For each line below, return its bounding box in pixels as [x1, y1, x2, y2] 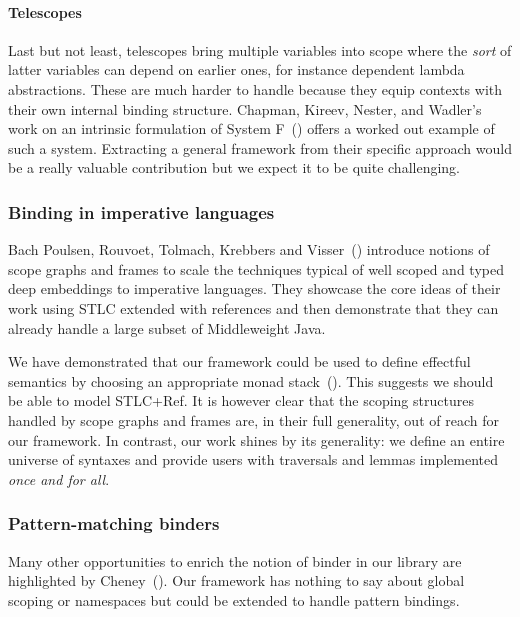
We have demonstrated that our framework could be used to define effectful [8, 351, 471, 372]
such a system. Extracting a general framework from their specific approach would [8, 137, 512, 158]
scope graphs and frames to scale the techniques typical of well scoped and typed [8, 258, 504, 279]
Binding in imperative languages [8, 199, 275, 224]
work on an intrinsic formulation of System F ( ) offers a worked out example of [8, 118, 495, 139]
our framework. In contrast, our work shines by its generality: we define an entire [8, 429, 505, 450]
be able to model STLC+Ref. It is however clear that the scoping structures [8, 390, 474, 411]
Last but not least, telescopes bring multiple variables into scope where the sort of [8, 39, 512, 60]
